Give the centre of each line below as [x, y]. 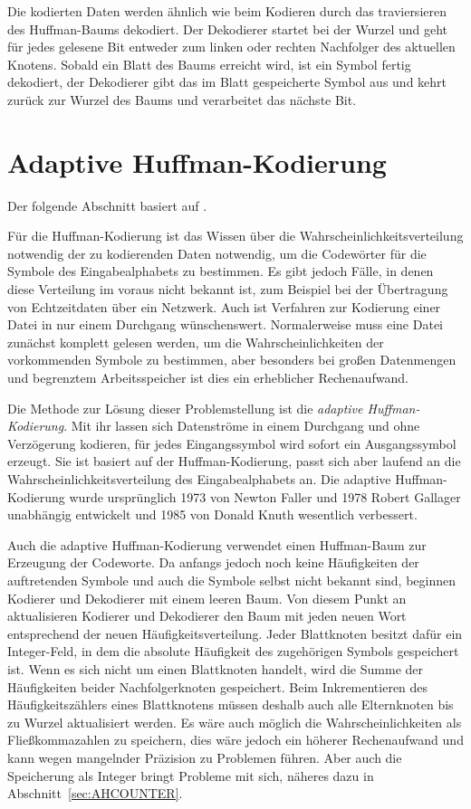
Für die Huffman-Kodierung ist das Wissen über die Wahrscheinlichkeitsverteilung [235, 236]
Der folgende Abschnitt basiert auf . [107, 205]
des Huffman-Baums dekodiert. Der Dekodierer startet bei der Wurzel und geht [228, 29]
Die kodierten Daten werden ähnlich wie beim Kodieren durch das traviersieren [227, 11]
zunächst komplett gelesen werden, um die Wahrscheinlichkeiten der [196, 342]
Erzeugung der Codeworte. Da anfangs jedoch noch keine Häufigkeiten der [213, 562]
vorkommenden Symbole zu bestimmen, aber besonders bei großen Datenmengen [232, 360]
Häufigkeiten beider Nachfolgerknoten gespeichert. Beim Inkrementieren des [218, 686]
